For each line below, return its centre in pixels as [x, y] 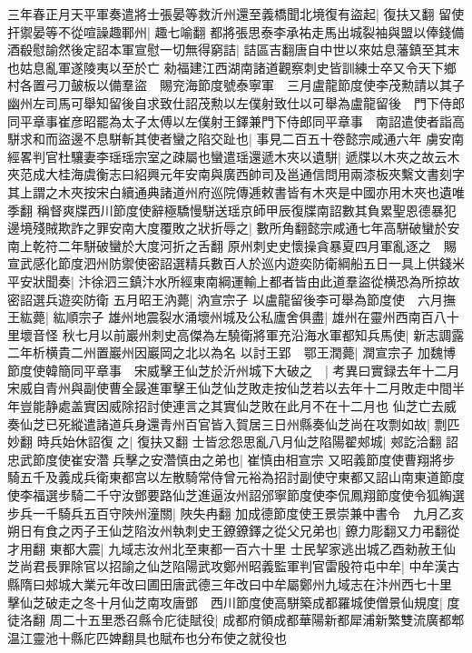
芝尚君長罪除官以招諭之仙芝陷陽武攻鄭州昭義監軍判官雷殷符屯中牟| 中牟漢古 [234, 566]
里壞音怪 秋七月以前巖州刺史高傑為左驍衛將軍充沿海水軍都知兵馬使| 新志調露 [236, 334]
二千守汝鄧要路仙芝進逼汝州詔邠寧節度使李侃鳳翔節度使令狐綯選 [274, 495]
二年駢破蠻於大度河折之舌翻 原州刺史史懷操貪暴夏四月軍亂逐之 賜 [257, 245]
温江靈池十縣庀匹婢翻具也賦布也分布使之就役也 [147, 637]
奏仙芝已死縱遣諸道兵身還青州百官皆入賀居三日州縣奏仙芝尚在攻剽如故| [219, 423]
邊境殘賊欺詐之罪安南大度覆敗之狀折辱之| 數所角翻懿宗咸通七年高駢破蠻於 [227, 228]
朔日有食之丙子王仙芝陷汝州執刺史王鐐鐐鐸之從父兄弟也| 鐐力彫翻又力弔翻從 [234, 531]
